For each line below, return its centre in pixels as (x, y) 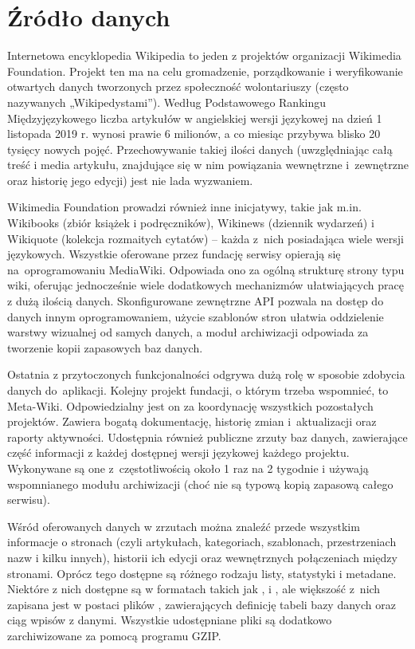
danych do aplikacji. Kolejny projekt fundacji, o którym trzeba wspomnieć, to (198, 390)
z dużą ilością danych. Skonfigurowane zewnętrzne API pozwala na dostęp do (196, 301)
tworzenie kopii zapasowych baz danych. (105, 347)
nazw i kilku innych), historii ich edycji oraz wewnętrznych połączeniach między (202, 557)
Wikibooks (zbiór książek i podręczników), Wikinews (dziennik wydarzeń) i (191, 223)
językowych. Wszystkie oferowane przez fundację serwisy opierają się (174, 254)
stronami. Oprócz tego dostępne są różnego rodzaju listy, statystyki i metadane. (202, 573)
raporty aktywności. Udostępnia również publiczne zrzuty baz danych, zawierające (207, 437)
